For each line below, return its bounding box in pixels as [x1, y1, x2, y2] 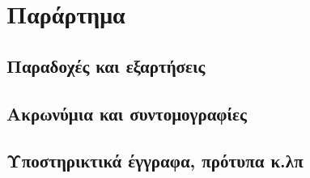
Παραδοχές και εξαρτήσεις [6, 53, 206, 78]
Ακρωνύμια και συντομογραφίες [6, 100, 247, 125]
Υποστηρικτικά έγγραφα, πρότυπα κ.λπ [6, 148, 304, 173]
